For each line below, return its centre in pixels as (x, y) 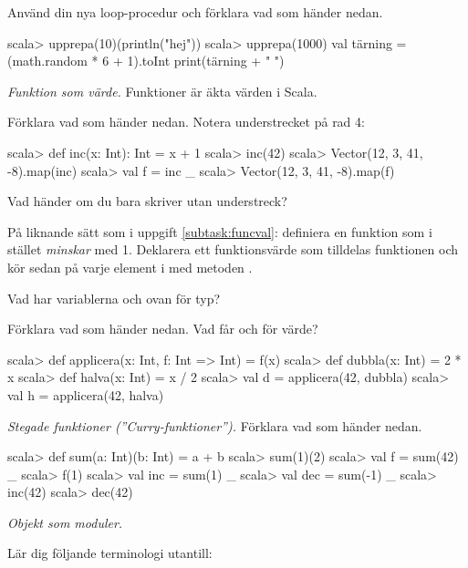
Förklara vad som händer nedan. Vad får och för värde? (163, 329)
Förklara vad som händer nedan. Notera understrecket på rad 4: (186, 122)
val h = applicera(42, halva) (86, 394)
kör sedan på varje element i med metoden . (130, 267)
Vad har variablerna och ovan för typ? (114, 298)
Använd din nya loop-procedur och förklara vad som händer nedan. (195, 12)
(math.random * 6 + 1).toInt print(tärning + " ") (146, 61)
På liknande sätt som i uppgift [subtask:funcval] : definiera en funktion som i (220, 231)
